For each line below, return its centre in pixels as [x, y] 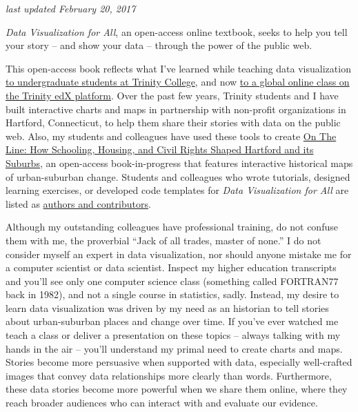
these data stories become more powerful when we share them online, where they [177, 389]
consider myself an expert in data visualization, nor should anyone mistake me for [179, 254]
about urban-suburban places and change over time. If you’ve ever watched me [172, 321]
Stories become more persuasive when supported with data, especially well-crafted [179, 362]
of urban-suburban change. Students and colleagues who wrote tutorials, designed [178, 176]
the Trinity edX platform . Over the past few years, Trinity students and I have [172, 95]
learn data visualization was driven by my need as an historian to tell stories [167, 307]
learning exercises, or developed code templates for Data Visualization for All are [177, 190]
